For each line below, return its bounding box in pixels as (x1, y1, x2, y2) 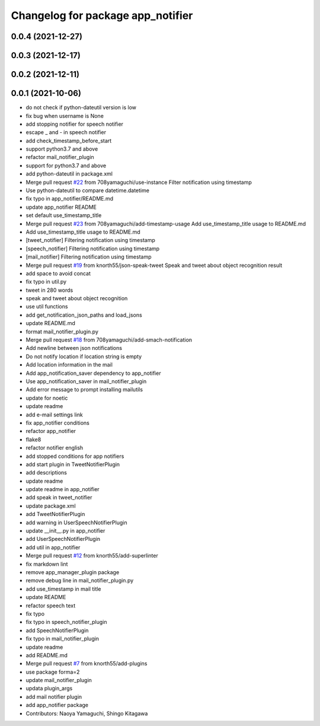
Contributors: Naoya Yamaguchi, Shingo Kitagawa (25, 709, 148, 717)
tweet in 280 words (25, 286, 73, 294)
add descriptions (25, 469, 68, 476)
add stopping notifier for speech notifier (25, 120, 124, 128)
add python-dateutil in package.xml (25, 170, 113, 177)
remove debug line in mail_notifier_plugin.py (25, 577, 134, 584)
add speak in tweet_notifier (25, 494, 92, 501)
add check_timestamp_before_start (25, 137, 112, 144)
